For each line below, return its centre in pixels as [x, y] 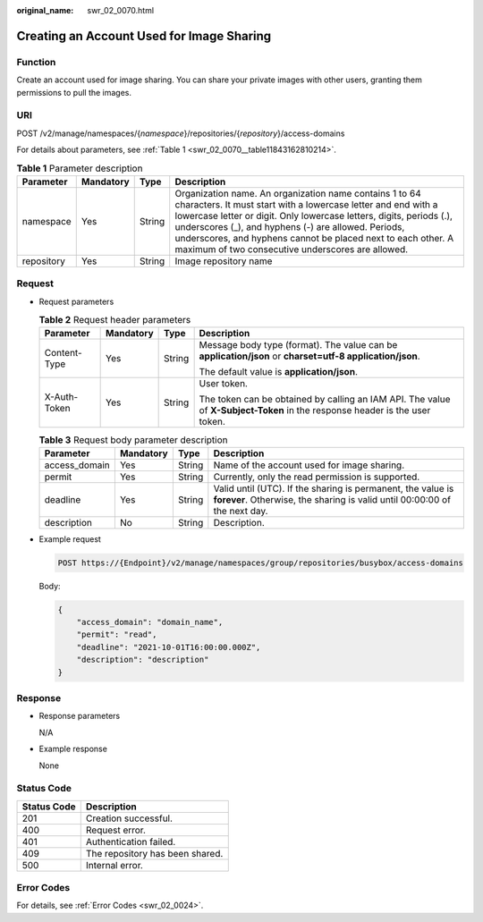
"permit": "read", [117, 634]
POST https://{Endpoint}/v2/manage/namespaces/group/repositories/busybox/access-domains [261, 563]
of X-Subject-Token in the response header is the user [315, 410]
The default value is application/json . [278, 372]
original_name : [45, 10]
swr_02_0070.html [121, 10]
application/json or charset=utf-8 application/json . [309, 356]
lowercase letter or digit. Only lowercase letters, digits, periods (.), [314, 216]
